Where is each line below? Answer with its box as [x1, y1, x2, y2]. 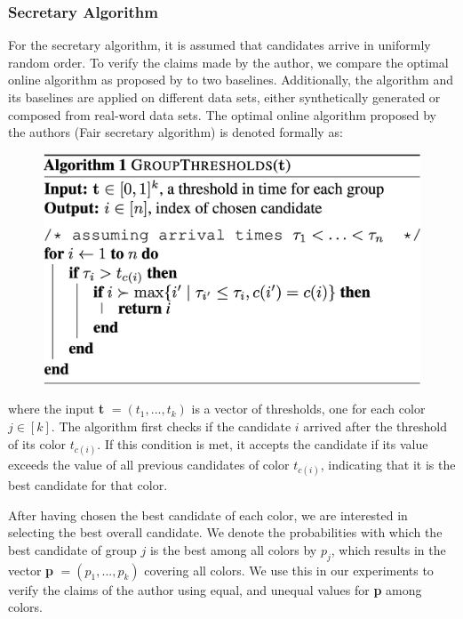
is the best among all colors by [149, 540, 317, 559]
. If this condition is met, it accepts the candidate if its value [97, 434, 428, 453]
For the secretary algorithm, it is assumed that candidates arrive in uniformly [8, 36, 431, 54]
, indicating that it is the [320, 454, 456, 473]
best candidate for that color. [8, 475, 168, 494]
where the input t [8, 399, 105, 418]
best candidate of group [8, 540, 137, 559]
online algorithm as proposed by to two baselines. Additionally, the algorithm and [8, 70, 453, 89]
